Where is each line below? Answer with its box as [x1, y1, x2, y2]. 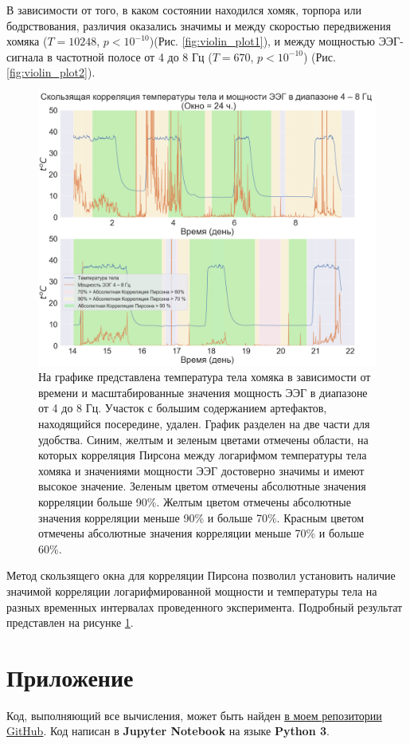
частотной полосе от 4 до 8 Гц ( [56, 48, 213, 65]
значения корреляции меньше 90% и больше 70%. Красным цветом [38, 509, 365, 526]
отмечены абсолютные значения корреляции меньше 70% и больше [38, 525, 365, 541]
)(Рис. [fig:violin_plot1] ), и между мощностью [149, 33, 375, 49]
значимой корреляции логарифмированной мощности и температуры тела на [6, 582, 377, 599]
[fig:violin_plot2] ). [6, 64, 96, 81]
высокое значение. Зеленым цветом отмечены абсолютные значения [38, 478, 366, 494]
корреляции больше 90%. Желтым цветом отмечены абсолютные [38, 493, 351, 510]
